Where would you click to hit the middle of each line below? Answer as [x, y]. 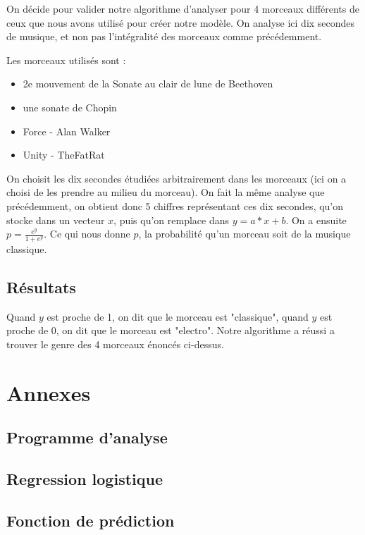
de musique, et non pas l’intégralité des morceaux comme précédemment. [164, 36]
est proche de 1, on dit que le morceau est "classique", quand [178, 316]
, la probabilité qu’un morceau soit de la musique [245, 234]
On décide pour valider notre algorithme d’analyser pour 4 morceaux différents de [183, 8]
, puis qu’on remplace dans [172, 220]
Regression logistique [85, 479]
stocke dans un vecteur [56, 220]
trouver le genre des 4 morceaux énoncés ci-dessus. [115, 344]
